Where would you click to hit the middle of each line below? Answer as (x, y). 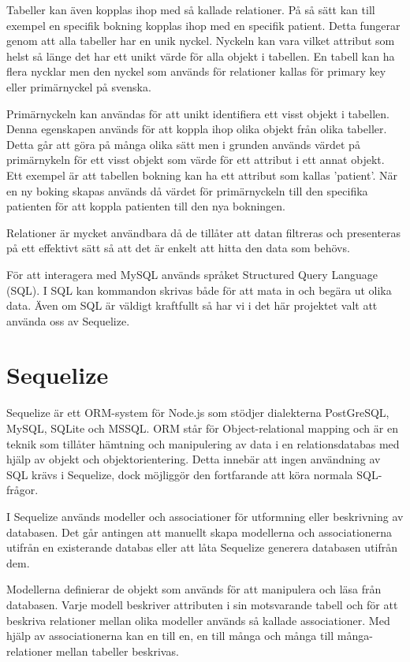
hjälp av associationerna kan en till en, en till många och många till (170, 636)
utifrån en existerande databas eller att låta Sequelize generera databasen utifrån (202, 547)
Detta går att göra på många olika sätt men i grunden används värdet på (183, 144)
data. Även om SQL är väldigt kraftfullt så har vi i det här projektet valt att (192, 305)
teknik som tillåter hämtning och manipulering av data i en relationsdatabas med (203, 443)
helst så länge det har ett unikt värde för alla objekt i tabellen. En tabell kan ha (201, 56)
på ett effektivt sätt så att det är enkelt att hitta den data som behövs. (178, 248)
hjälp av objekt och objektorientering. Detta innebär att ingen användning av (194, 459)
